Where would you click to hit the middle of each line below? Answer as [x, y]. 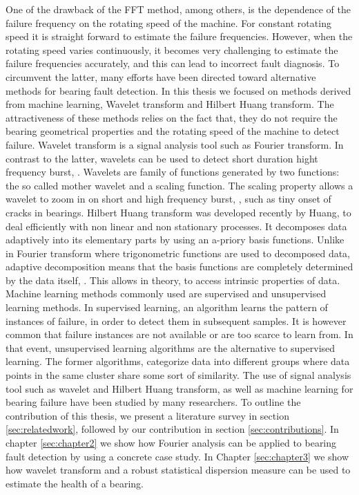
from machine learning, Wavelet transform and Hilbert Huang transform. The [170, 104]
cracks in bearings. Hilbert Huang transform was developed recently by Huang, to [178, 212]
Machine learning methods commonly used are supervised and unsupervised [166, 293]
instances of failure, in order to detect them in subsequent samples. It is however [176, 320]
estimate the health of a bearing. [75, 483]
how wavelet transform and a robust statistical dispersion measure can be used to [178, 470]
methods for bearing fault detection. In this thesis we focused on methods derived [178, 90]
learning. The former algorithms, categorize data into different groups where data [178, 361]
